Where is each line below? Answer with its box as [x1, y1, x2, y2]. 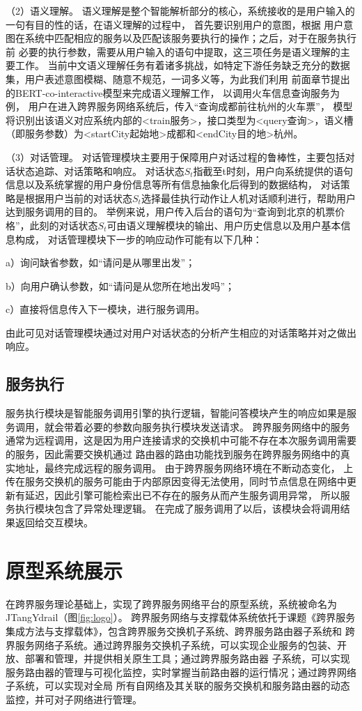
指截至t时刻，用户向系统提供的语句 [193, 163, 354, 178]
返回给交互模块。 [15, 515, 93, 530]
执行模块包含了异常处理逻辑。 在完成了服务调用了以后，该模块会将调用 [15, 501, 340, 516]
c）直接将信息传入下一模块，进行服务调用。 [6, 302, 205, 316]
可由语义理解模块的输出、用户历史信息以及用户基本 [107, 217, 341, 232]
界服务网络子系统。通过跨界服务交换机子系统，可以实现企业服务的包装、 [6, 637, 337, 652]
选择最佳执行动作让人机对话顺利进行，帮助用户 [141, 190, 356, 205]
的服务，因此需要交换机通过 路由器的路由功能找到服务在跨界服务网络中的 [6, 447, 340, 461]
